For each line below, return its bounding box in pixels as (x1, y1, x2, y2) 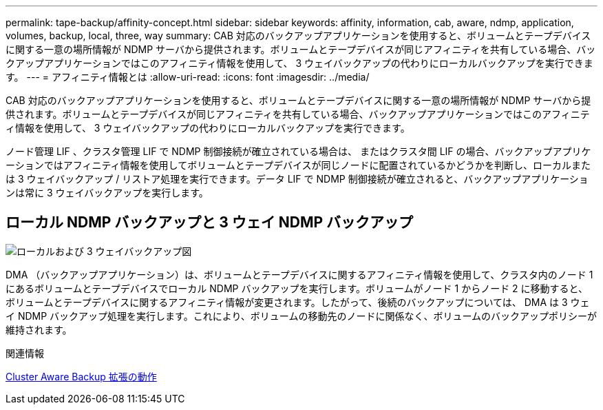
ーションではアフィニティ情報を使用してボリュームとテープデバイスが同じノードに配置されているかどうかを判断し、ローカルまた (6, 159, 591, 171)
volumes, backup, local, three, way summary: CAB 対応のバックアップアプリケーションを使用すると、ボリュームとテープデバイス (6, 30, 591, 41)
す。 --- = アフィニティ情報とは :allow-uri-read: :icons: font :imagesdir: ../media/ (6, 71, 370, 83)
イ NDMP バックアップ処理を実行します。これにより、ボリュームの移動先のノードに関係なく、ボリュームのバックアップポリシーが (6, 309, 597, 322)
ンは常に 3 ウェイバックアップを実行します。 (6, 187, 209, 198)
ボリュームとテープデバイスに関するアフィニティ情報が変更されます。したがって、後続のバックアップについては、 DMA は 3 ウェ (6, 296, 590, 308)
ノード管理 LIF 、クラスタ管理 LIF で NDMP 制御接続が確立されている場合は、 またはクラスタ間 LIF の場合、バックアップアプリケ (6, 145, 591, 157)
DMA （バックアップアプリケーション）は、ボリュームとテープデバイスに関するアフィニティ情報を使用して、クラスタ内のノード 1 (6, 268, 593, 280)
